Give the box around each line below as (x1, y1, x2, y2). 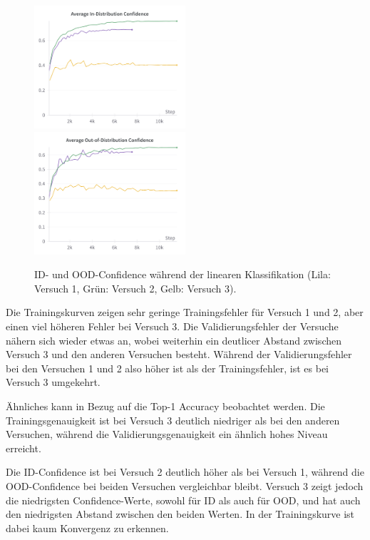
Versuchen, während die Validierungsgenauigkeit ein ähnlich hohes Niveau (6, 427, 328, 442)
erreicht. (6, 440, 41, 455)
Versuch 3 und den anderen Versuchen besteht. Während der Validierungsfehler (6, 347, 352, 362)
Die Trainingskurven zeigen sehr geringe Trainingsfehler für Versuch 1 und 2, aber (6, 305, 364, 320)
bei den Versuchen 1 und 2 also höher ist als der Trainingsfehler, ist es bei (6, 360, 329, 375)
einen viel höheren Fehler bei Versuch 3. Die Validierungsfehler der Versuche (6, 319, 339, 334)
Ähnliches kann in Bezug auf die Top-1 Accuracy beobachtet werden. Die (6, 399, 325, 413)
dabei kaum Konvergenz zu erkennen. (6, 520, 169, 535)
